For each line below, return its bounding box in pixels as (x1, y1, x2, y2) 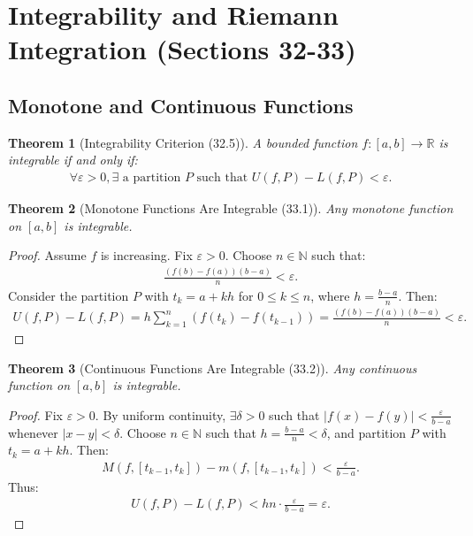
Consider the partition (8, 286, 129, 304)
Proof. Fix (8, 405, 63, 424)
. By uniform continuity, (95, 405, 226, 424)
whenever (8, 423, 58, 441)
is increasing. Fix (100, 246, 193, 264)
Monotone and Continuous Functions (8, 91, 354, 119)
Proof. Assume (8, 246, 87, 264)
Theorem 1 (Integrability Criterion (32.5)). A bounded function (8, 133, 358, 151)
